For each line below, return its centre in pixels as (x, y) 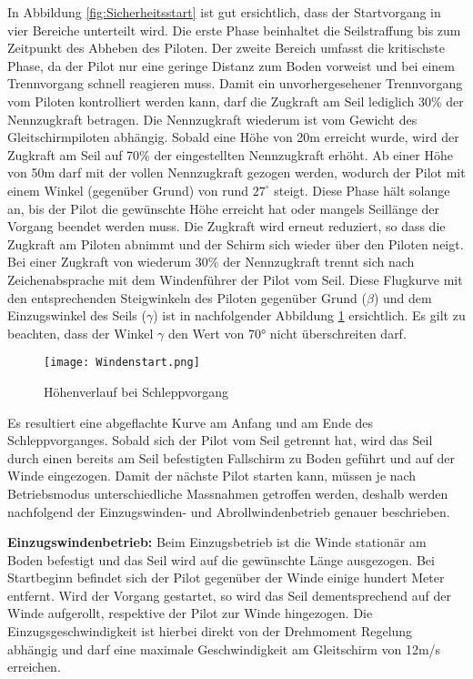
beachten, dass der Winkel (81, 333)
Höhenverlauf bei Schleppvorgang (136, 391)
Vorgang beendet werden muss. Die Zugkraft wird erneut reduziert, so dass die (226, 226)
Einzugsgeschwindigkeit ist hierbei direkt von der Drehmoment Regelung (210, 631)
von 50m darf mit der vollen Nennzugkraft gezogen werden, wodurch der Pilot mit (236, 172)
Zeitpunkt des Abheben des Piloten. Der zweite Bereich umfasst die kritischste (226, 48)
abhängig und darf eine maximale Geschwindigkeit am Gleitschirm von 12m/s (224, 649)
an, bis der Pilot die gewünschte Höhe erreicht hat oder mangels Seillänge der (224, 208)
